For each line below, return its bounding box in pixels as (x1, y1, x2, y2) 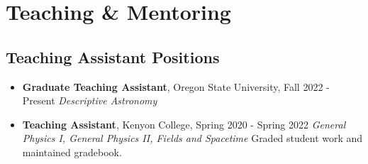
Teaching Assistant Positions (6, 45, 220, 67)
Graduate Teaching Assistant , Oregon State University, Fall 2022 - (22, 79, 330, 94)
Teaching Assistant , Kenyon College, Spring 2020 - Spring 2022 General (22, 116, 346, 131)
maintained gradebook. (22, 144, 122, 159)
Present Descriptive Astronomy (22, 93, 157, 108)
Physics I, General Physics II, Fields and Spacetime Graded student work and (22, 131, 363, 146)
